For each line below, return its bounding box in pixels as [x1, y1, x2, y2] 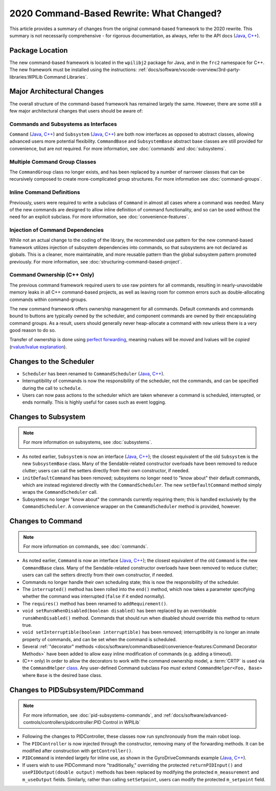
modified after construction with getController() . [22, 748, 133, 754]
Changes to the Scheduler [9, 357, 95, 366]
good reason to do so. [9, 327, 56, 334]
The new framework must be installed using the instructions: [9, 67, 137, 73]
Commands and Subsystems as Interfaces [9, 120, 117, 127]
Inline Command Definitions [9, 189, 80, 196]
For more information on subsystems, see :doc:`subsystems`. [23, 439, 152, 445]
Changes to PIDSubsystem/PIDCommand [9, 686, 144, 694]
